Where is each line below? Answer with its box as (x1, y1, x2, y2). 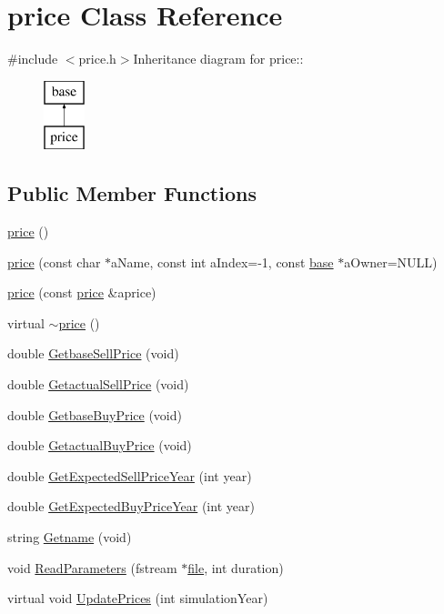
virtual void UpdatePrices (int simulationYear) (7, 589, 268, 608)
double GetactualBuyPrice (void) (7, 436, 192, 455)
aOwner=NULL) (344, 252, 438, 271)
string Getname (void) (7, 528, 132, 547)
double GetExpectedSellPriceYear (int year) (7, 466, 252, 485)
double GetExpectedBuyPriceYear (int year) (7, 497, 255, 516)
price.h (78, 49, 116, 68)
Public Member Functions (7, 179, 257, 207)
